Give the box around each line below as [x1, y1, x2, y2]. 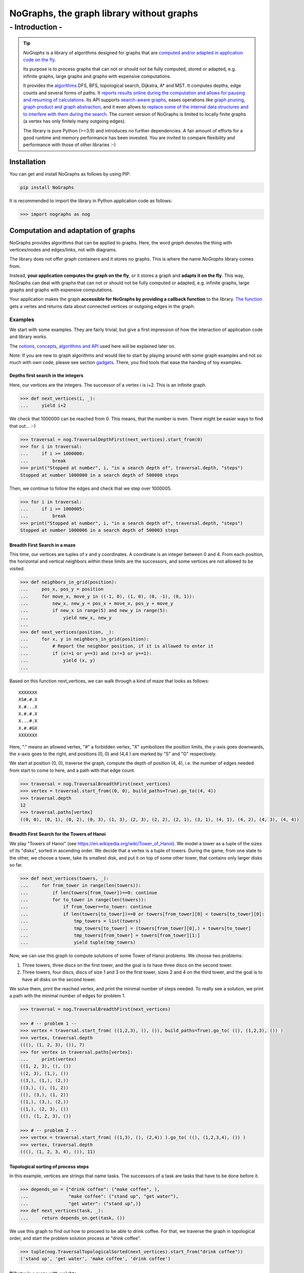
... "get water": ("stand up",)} [20, 1201, 141, 1206]
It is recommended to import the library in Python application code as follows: [9, 198, 173, 204]
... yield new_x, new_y [20, 615, 112, 621]
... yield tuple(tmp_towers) [20, 939, 136, 946]
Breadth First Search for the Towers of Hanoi [9, 831, 106, 837]
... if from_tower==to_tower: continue [20, 904, 152, 910]
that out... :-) [9, 423, 36, 429]
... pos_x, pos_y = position [20, 586, 104, 592]
